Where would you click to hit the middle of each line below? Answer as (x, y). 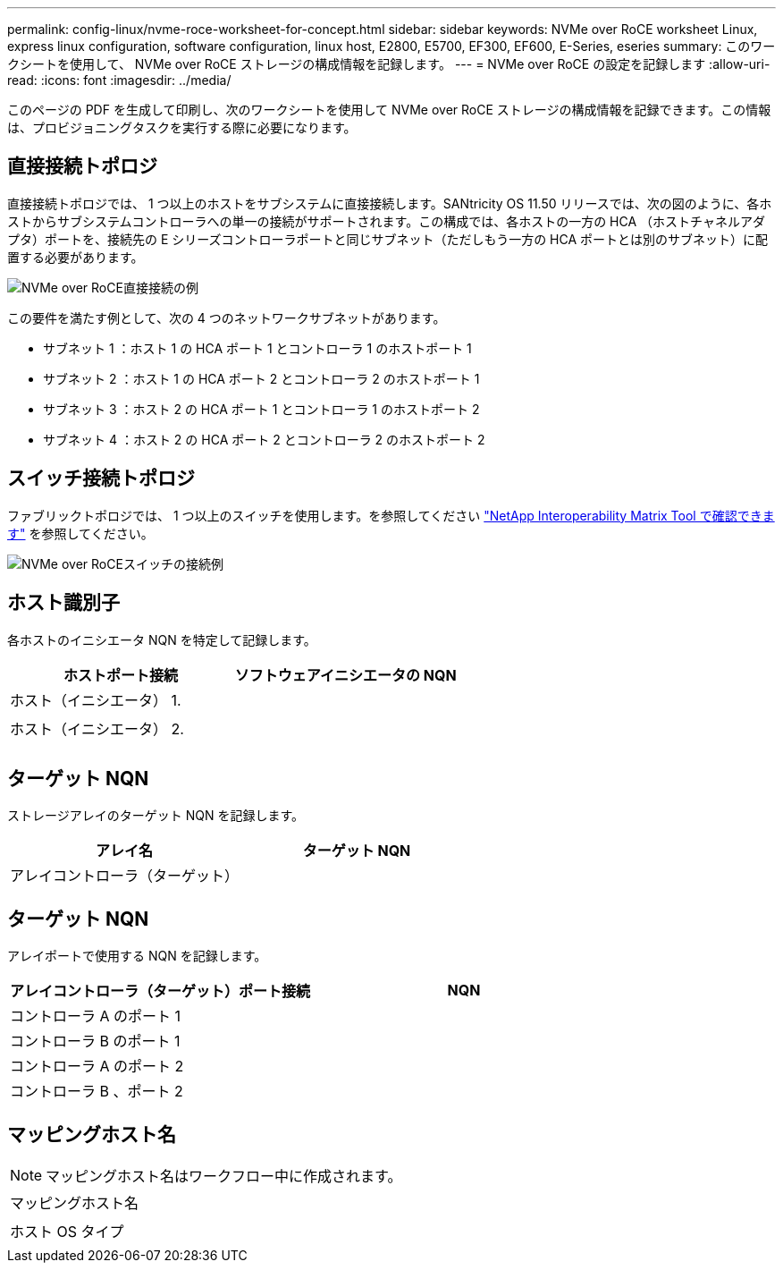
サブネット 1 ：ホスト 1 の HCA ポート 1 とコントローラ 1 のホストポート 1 (257, 348)
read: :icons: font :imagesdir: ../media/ (119, 80)
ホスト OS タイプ (67, 1232)
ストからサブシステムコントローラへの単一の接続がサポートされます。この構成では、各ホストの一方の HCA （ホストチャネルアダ (386, 221)
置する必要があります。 (76, 257)
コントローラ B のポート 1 (95, 1041)
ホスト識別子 (63, 603)
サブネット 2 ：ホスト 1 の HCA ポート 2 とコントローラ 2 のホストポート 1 (261, 378)
